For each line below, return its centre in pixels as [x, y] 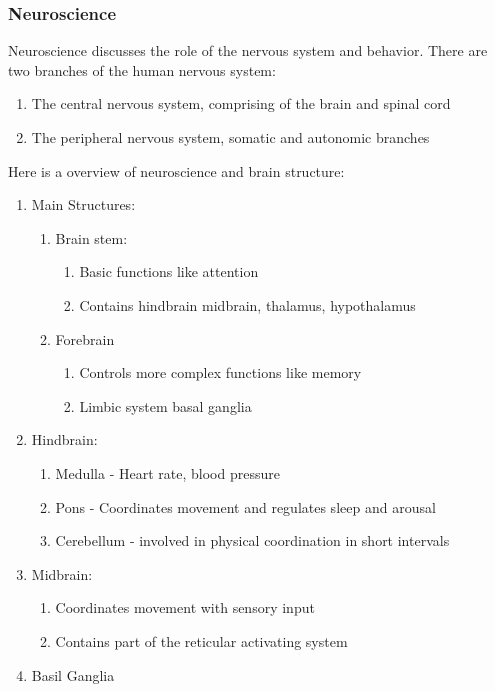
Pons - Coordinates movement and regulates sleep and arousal [245, 506]
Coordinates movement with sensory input [185, 607]
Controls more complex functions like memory [220, 372]
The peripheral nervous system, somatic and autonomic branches [230, 137]
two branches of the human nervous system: [142, 69]
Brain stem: [91, 237]
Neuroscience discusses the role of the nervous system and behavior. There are [248, 50]
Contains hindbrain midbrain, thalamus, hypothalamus [247, 304]
